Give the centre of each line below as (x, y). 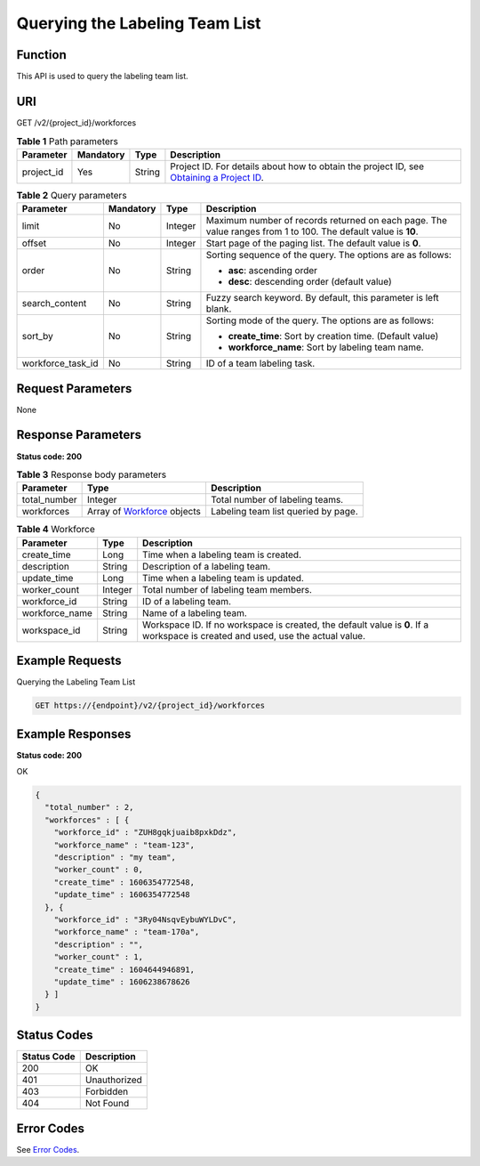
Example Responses (74, 734)
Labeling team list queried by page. (284, 512)
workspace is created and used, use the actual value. (254, 636)
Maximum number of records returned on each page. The (327, 221)
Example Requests (69, 661)
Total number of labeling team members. (228, 589)
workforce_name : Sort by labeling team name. (326, 347)
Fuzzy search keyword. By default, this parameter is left (322, 298)
